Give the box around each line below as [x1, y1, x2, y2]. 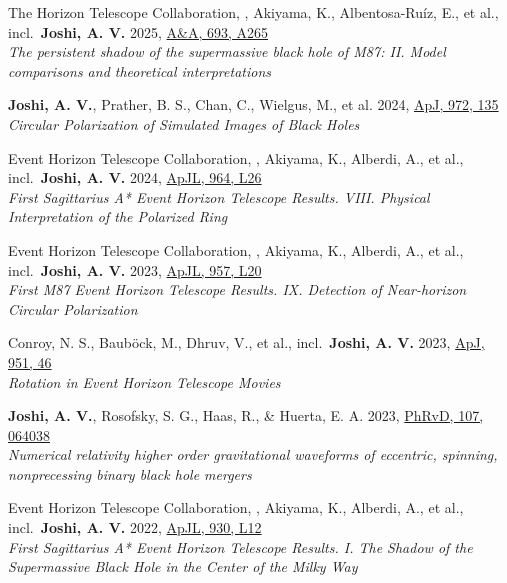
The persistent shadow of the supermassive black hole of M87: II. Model [8, 41, 446, 62]
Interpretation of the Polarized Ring [8, 206, 228, 227]
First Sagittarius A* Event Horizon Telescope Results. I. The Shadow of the [8, 536, 473, 557]
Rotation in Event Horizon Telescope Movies [8, 371, 281, 392]
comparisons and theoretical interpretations [8, 60, 271, 81]
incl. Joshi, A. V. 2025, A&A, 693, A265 [8, 21, 268, 42]
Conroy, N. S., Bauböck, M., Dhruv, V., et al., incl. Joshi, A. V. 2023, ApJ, [8, 332, 485, 353]
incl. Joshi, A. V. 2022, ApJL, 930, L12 [8, 517, 262, 538]
